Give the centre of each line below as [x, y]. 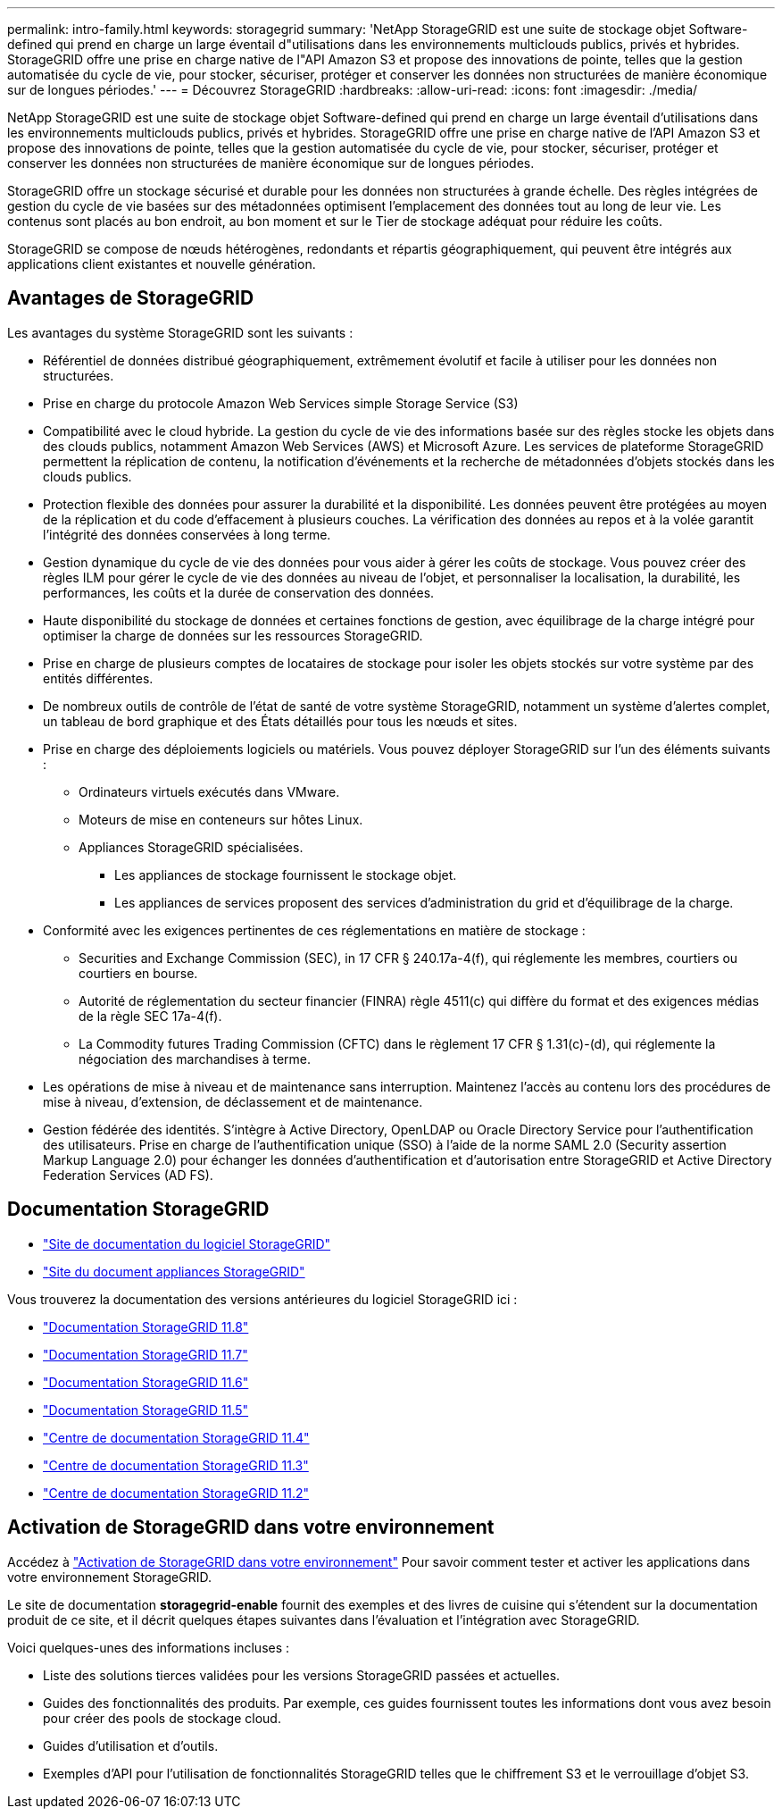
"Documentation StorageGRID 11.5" [146, 1410]
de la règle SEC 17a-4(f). [150, 1016]
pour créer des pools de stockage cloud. [162, 1718]
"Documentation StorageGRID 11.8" [146, 1326]
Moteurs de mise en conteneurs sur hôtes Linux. [221, 819]
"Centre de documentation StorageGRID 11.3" [176, 1465]
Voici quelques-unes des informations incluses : [149, 1647]
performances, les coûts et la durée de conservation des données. [239, 592]
